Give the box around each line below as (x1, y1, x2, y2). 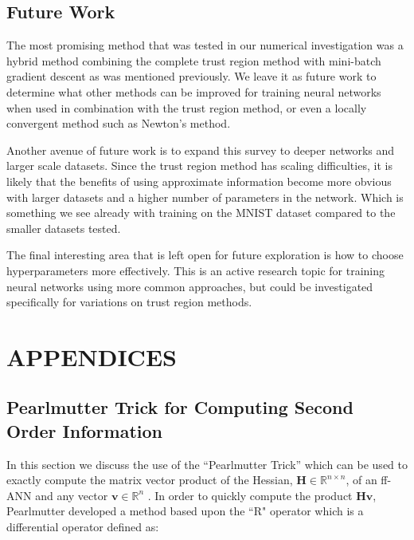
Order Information (6, 418, 162, 443)
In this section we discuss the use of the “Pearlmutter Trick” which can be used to (6, 455, 408, 472)
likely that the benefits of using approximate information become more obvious (6, 172, 392, 189)
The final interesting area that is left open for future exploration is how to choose (6, 246, 404, 263)
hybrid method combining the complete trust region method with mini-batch (6, 52, 381, 69)
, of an (346, 471, 377, 488)
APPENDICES (6, 340, 177, 372)
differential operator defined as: (6, 518, 159, 535)
